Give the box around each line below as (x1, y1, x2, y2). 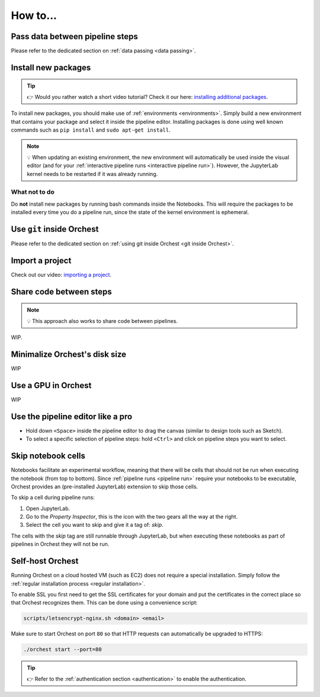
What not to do (11, 188, 55, 196)
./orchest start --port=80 (23, 646, 102, 653)
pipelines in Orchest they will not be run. (11, 541, 110, 548)
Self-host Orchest (11, 556, 79, 566)
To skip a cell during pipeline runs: (11, 494, 95, 501)
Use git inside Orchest (11, 224, 99, 234)
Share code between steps (11, 286, 112, 296)
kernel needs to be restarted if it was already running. (27, 170, 158, 177)
